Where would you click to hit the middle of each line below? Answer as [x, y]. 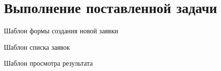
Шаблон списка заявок [37, 47]
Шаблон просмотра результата [48, 63]
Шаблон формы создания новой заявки [61, 31]
